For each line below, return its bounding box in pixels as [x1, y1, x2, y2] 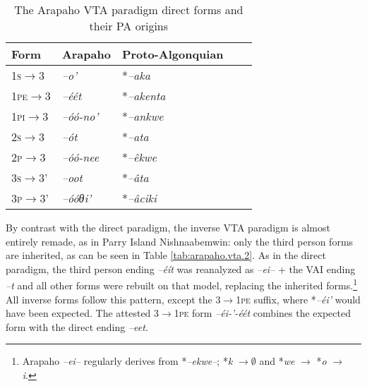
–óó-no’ [61, 108, 99, 124]
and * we [259, 354, 295, 368]
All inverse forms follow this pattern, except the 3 [6, 291, 221, 306]
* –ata [121, 128, 149, 145]
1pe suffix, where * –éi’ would [236, 291, 361, 306]
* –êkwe [121, 149, 157, 165]
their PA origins [89, 18, 169, 34]
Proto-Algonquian [121, 46, 224, 62]
